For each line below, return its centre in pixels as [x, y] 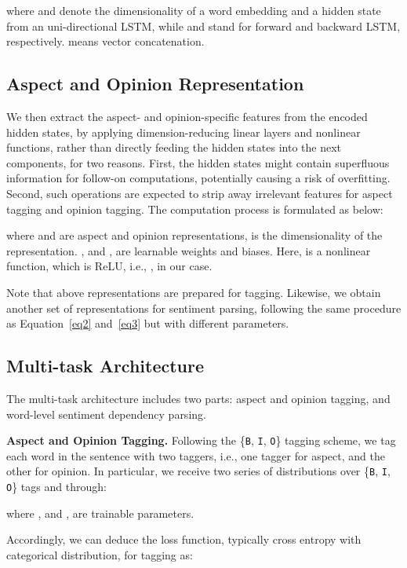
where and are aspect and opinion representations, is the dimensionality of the [194, 235]
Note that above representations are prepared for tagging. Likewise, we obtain [194, 292]
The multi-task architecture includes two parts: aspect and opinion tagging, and [198, 398]
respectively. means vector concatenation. [105, 41]
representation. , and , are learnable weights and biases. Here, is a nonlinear [189, 250]
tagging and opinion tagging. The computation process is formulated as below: [195, 209]
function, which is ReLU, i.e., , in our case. [109, 266]
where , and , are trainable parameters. [100, 513]
